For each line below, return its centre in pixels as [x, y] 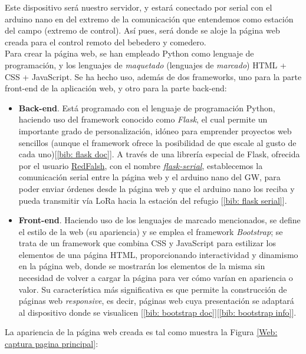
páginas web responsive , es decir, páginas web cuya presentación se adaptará [156, 301]
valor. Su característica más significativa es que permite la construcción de [153, 289]
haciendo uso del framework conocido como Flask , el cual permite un [143, 119]
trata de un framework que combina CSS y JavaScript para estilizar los [147, 243]
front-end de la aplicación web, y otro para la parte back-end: [116, 88]
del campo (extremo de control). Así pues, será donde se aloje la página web [142, 30]
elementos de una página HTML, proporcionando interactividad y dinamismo [158, 254]
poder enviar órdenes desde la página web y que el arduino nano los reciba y [157, 188]
